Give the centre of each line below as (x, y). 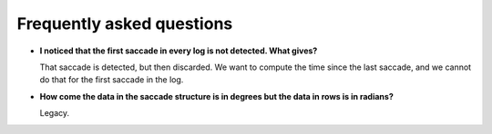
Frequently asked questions (125, 24)
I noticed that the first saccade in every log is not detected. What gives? (179, 51)
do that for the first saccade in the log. (112, 80)
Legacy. (55, 113)
